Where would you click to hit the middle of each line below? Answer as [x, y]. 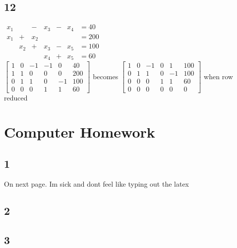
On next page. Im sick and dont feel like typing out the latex [97, 184]
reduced [16, 98]
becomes [106, 76]
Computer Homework [80, 132]
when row [218, 76]
